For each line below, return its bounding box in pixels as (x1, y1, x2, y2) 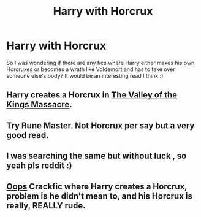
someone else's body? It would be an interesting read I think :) (6, 72, 164, 79)
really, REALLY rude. (6, 200, 86, 211)
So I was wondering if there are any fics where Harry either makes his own (6, 59, 195, 66)
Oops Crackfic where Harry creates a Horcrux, (6, 181, 188, 191)
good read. (6, 130, 49, 140)
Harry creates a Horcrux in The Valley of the (6, 90, 178, 101)
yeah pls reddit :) (6, 161, 72, 171)
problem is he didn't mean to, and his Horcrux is (6, 191, 193, 201)
